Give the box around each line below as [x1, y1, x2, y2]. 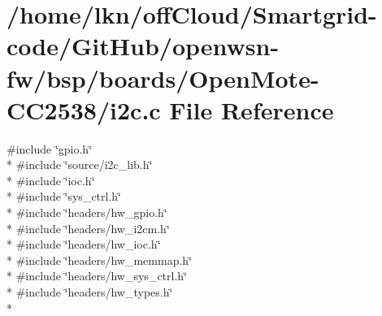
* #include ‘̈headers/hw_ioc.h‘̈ [7, 236, 161, 253]
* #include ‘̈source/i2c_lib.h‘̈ [7, 156, 153, 173]
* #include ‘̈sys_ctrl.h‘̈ [7, 188, 121, 205]
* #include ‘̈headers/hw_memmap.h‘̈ [7, 251, 193, 268]
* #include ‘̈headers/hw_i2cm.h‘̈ [7, 219, 170, 236]
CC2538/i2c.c [7, 93, 161, 126]
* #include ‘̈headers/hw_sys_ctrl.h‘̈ [7, 267, 187, 284]
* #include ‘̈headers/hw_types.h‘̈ [7, 284, 173, 301]
